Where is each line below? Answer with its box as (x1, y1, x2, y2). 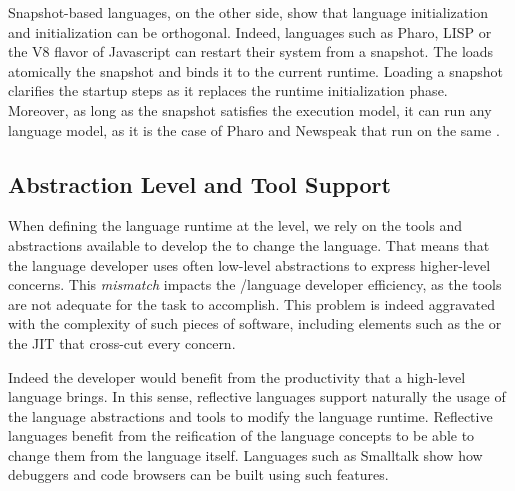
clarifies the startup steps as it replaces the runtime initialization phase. (8, 80, 448, 101)
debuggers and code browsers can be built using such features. (8, 464, 389, 485)
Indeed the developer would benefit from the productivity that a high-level (8, 366, 466, 387)
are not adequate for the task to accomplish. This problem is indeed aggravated (8, 293, 495, 314)
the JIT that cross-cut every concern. (8, 332, 236, 353)
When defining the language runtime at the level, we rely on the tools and (8, 215, 462, 236)
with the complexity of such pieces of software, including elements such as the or (8, 313, 502, 334)
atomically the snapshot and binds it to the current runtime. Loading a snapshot (8, 60, 504, 81)
